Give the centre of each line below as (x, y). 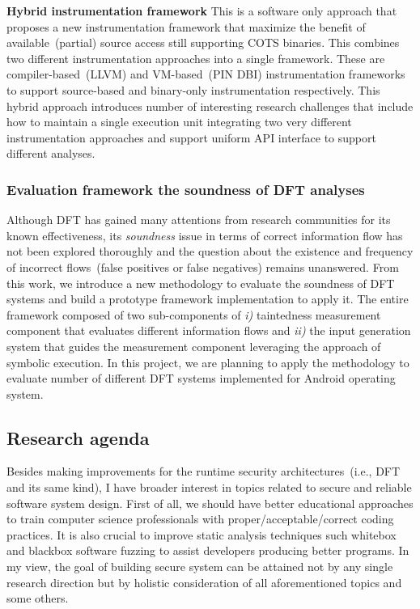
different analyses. (51, 153)
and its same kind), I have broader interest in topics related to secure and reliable (209, 487)
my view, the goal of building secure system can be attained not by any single (200, 567)
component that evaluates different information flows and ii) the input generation (209, 330)
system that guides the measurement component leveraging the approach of (194, 346)
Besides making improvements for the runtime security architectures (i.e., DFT (204, 471)
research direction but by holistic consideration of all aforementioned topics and (204, 582)
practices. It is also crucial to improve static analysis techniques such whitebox (202, 534)
